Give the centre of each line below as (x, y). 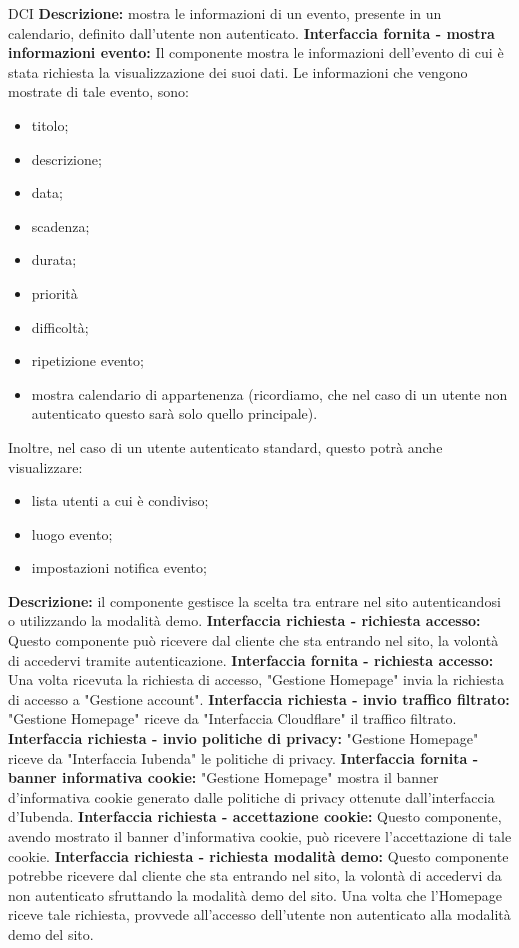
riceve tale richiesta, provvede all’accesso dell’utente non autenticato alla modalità (259, 914)
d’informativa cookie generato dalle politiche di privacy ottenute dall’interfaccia (251, 796)
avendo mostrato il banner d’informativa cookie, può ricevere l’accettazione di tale (260, 836)
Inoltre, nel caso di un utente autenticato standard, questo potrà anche (225, 446)
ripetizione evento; (87, 360)
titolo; (50, 124)
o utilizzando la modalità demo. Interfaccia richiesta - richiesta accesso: (244, 620)
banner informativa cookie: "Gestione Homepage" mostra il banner (223, 777)
